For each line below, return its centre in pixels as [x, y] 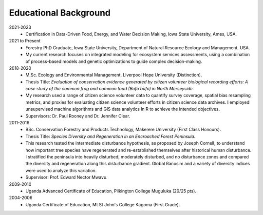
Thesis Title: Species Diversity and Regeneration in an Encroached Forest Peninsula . [111, 136]
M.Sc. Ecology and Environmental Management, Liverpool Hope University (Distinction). [114, 75]
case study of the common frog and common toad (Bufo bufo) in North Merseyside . [110, 89]
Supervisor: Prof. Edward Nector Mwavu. [67, 177]
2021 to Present [25, 41]
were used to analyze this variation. [61, 170]
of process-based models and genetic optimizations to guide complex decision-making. [114, 61]
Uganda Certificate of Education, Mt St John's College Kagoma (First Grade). [103, 204]
